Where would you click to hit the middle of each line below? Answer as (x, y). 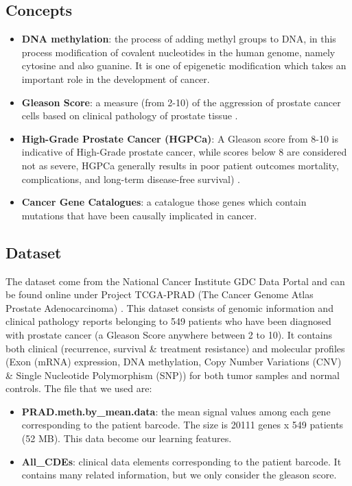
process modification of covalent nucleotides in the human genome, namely (178, 52)
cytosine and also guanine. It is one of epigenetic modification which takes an (184, 65)
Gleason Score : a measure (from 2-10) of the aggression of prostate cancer (181, 102)
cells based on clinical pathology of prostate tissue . (130, 116)
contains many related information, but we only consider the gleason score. (179, 475)
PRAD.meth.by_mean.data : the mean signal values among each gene (176, 411)
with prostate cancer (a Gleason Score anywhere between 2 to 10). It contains (169, 334)
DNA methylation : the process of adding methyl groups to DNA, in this (179, 39)
